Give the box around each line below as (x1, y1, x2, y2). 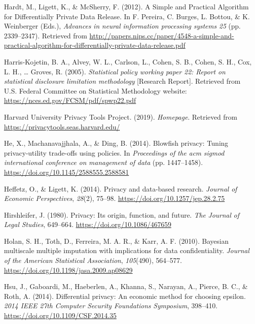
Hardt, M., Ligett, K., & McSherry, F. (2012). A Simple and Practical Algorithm (4, 1, 249, 11)
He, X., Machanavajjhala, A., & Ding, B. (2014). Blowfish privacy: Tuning (4, 138, 228, 148)
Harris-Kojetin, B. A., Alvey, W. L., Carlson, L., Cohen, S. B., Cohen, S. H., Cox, (4, 56, 252, 66)
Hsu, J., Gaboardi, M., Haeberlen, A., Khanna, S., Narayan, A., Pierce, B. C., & (4, 281, 248, 292)
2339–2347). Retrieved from (4, 30, 87, 40)
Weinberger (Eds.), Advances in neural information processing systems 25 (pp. (4, 21, 241, 31)
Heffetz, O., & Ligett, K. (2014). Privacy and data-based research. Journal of (4, 183, 237, 194)
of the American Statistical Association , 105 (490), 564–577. (4, 255, 182, 265)
